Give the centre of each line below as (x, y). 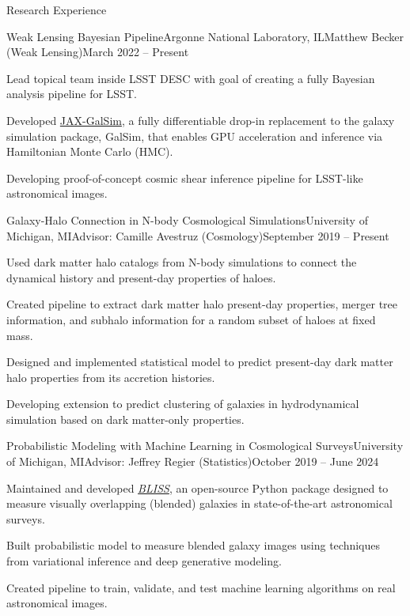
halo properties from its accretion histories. (111, 377)
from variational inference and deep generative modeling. (144, 561)
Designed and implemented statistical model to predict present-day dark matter (200, 362)
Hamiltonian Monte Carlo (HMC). (90, 151)
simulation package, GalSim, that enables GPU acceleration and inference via (195, 136)
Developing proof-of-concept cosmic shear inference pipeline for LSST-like (185, 178)
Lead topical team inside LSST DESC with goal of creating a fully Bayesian (191, 78)
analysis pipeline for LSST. (72, 94)
